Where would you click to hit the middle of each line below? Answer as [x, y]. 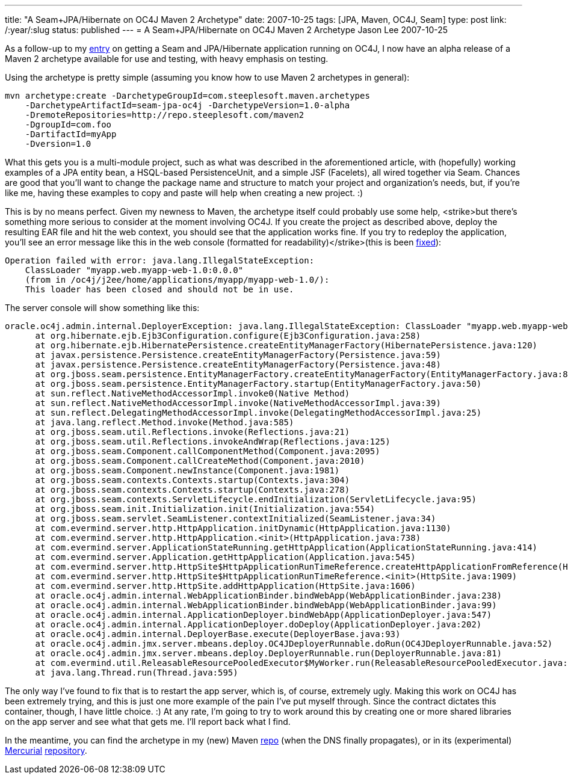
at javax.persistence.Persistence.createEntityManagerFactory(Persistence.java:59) [238, 355]
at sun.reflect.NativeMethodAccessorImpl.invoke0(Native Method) [193, 393]
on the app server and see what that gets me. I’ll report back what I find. [148, 722]
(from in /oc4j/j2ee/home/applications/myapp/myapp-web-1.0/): [177, 280]
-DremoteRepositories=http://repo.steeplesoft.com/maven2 [165, 115]
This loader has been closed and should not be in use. [159, 289]
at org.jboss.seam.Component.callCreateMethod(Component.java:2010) [200, 461]
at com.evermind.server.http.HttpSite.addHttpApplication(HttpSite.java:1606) [225, 586]
